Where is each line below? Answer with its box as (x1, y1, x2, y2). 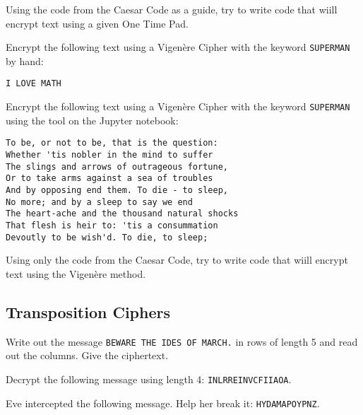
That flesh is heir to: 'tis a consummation (6, 220, 218, 230)
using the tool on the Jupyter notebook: (6, 112, 179, 127)
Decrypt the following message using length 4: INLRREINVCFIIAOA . (6, 371, 292, 386)
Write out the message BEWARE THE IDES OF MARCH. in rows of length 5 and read (6, 334, 358, 349)
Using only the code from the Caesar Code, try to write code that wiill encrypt (6, 252, 348, 267)
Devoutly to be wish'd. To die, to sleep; (6, 232, 208, 242)
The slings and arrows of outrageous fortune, (6, 161, 228, 172)
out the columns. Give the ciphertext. (6, 348, 169, 363)
